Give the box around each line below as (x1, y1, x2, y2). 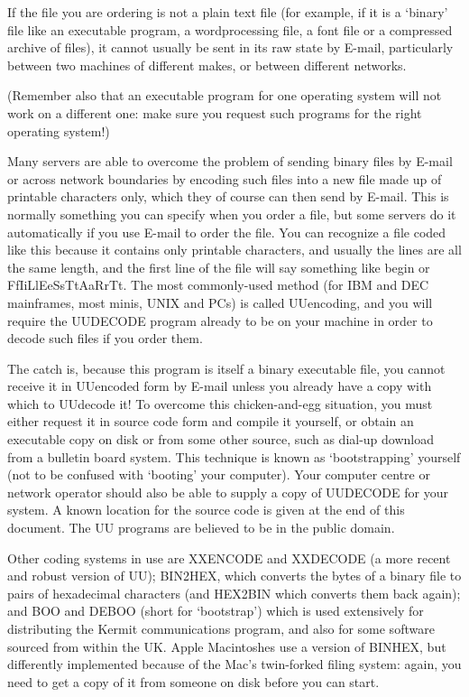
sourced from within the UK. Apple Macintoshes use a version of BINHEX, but (7, 637, 446, 655)
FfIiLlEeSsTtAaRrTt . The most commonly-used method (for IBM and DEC (7, 275, 429, 294)
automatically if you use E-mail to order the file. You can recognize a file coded (7, 222, 446, 241)
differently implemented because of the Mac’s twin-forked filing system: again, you (7, 655, 462, 674)
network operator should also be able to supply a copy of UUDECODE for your (7, 482, 448, 501)
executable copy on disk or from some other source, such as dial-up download (7, 430, 435, 449)
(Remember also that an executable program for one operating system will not (7, 86, 442, 105)
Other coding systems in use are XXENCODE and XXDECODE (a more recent (7, 548, 451, 567)
